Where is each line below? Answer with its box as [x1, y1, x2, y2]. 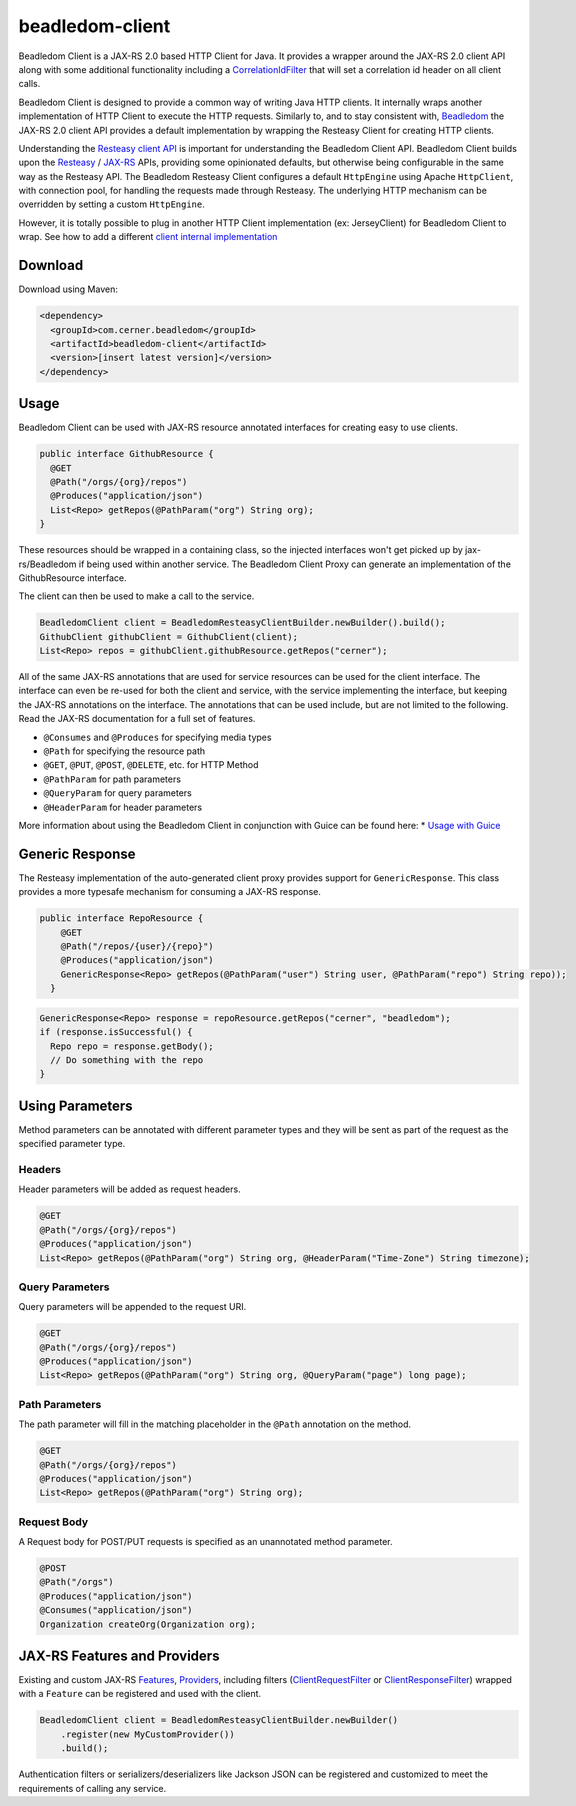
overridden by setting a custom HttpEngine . [18, 198, 205, 210]
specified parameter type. [18, 1138, 126, 1150]
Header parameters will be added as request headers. [18, 1183, 241, 1195]
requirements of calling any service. [18, 1782, 167, 1794]
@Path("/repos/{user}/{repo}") [60, 941, 214, 952]
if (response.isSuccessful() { [39, 1026, 194, 1038]
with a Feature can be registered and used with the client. [18, 1688, 262, 1700]
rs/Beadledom [18, 558, 77, 570]
